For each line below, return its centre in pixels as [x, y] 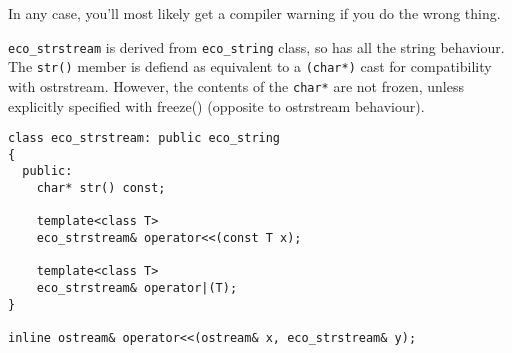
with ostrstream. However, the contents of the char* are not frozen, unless [236, 85]
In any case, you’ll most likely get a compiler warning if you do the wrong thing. [254, 13]
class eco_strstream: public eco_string [144, 138]
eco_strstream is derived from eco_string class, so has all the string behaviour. [256, 46]
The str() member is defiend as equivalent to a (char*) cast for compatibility [250, 66]
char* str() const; [101, 188]
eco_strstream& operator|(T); [137, 288]
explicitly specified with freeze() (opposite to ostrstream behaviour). [216, 105]
